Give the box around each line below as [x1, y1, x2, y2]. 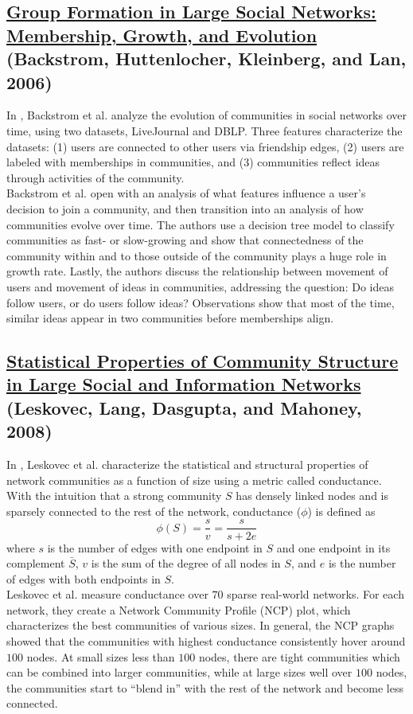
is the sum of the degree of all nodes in [91, 555, 281, 572]
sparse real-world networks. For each [227, 586, 404, 603]
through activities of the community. [6, 169, 185, 185]
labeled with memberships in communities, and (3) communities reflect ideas [6, 154, 380, 170]
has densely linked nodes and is [236, 487, 388, 504]
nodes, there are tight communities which [198, 648, 400, 665]
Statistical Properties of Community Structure [6, 349, 399, 373]
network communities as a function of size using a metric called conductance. [6, 471, 382, 488]
